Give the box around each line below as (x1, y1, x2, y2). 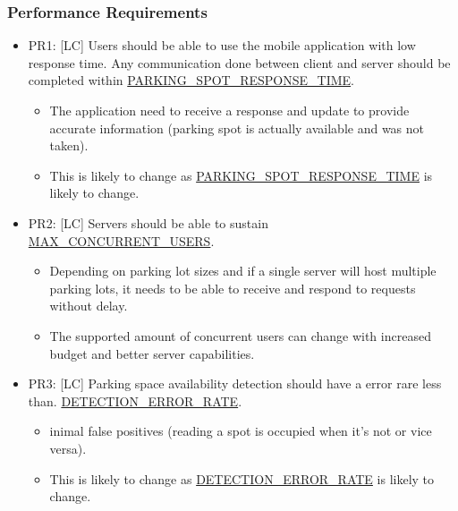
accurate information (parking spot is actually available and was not (49, 118, 425, 137)
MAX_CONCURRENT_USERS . (28, 231, 215, 250)
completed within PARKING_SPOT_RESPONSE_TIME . (28, 71, 354, 89)
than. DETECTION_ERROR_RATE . (28, 391, 242, 410)
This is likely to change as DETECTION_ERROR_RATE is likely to (49, 469, 435, 488)
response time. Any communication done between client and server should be (28, 53, 451, 72)
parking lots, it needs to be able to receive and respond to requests (49, 278, 416, 297)
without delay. (49, 296, 128, 315)
